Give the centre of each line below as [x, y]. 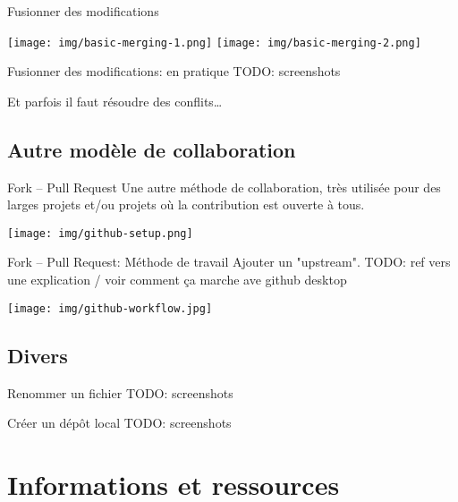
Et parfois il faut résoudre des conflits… [115, 101]
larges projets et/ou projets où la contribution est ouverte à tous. [186, 204]
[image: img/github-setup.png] [100, 233]
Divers [38, 355]
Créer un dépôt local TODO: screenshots [119, 423]
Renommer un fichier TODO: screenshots [120, 392]
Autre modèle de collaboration [152, 149]
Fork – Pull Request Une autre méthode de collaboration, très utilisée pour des [224, 187]
